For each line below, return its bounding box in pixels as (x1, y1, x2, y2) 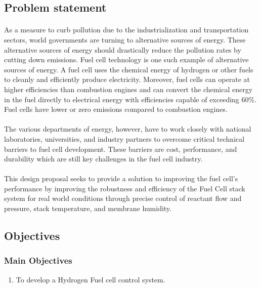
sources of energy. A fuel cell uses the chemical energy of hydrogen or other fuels (4, 64, 253, 74)
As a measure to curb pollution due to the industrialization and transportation (4, 24, 249, 35)
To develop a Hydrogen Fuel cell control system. (16, 274, 165, 284)
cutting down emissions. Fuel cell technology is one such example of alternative (4, 54, 249, 65)
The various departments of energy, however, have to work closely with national (4, 124, 251, 134)
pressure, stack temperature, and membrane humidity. (4, 203, 171, 214)
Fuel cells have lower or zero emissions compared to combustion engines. (4, 104, 228, 114)
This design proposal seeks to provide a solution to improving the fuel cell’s (4, 173, 238, 184)
